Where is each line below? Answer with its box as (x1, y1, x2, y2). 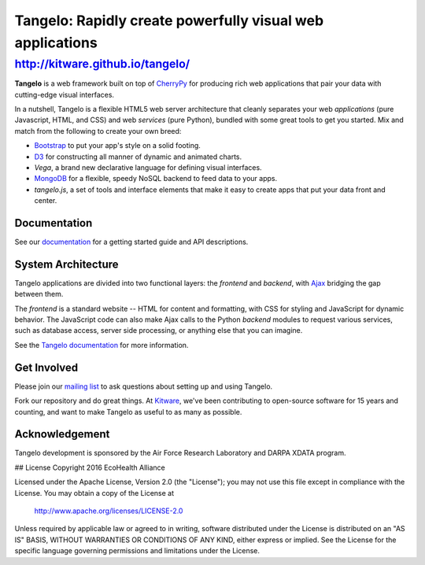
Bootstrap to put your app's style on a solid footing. (34, 141, 201, 150)
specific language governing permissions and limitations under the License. (14, 546, 260, 556)
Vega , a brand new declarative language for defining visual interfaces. (34, 162, 263, 172)
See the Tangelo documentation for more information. (14, 340, 189, 349)
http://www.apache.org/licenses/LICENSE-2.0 (34, 506, 183, 515)
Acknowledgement (14, 427, 110, 441)
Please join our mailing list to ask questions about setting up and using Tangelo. (14, 382, 273, 391)
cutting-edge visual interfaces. (14, 90, 114, 99)
